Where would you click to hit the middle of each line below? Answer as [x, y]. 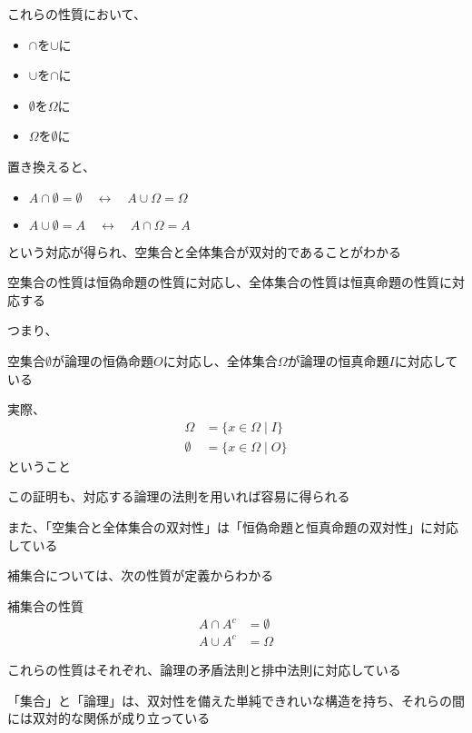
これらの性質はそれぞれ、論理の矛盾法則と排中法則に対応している [204, 669]
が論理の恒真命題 [338, 360]
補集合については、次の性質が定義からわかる [141, 575]
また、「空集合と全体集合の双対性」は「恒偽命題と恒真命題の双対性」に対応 [233, 526]
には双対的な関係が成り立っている [109, 718]
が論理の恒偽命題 [103, 360]
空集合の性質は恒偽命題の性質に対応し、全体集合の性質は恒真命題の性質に [230, 282]
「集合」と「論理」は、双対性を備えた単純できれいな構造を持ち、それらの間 [236, 700]
